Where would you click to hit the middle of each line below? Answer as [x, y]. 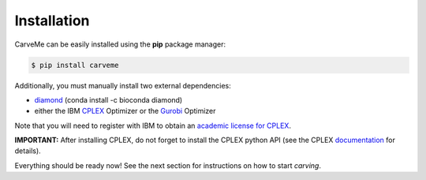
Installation [52, 21]
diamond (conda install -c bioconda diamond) [108, 99]
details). [28, 151]
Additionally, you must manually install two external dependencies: [123, 85]
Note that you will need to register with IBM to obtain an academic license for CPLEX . [153, 126]
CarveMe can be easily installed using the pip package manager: [120, 44]
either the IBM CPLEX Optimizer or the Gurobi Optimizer [125, 111]
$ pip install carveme [75, 65]
